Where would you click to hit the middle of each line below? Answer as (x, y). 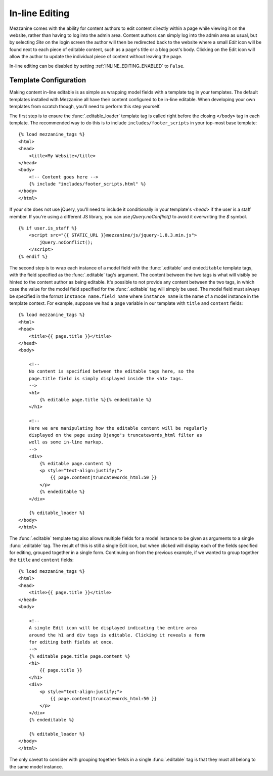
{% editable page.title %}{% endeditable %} (96, 400)
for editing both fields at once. (72, 642)
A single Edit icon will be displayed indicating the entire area (113, 628)
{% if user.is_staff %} (48, 228)
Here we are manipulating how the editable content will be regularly (118, 428)
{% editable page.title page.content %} (80, 656)
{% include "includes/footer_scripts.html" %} (87, 184)
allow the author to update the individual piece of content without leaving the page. (96, 57)
